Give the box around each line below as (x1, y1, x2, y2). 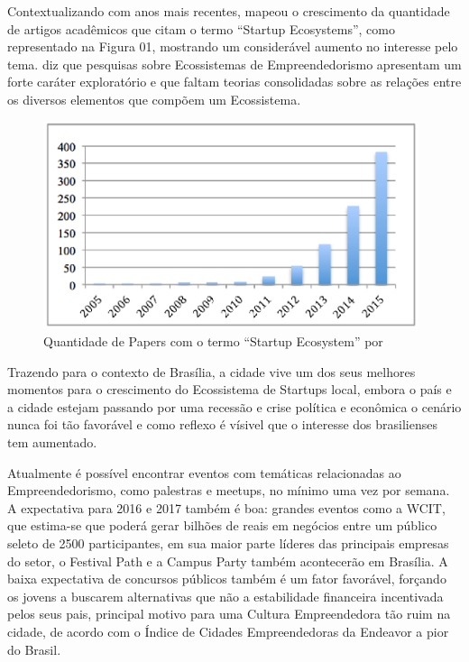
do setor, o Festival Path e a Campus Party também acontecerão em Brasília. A (7, 551, 448, 570)
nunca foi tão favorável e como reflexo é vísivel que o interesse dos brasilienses (7, 415, 438, 434)
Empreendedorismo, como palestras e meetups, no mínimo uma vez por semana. (7, 481, 450, 500)
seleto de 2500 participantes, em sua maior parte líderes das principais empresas (7, 533, 449, 552)
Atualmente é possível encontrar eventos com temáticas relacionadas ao (7, 463, 401, 482)
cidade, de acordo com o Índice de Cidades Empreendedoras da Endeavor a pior (7, 621, 449, 640)
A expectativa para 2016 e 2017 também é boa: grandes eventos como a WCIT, (7, 498, 446, 517)
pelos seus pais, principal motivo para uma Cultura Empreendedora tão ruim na (7, 604, 451, 623)
